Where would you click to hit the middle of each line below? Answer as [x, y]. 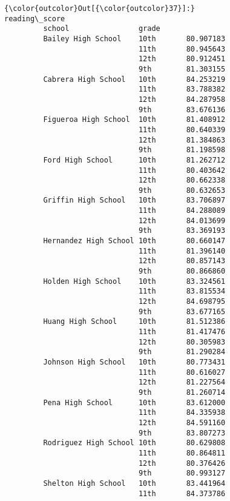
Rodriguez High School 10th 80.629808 [134, 443]
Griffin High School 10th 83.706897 [134, 200]
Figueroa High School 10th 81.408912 [134, 120]
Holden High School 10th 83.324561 [134, 281]
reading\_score [35, 18]
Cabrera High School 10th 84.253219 [134, 79]
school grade [102, 29]
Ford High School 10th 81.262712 [134, 160]
